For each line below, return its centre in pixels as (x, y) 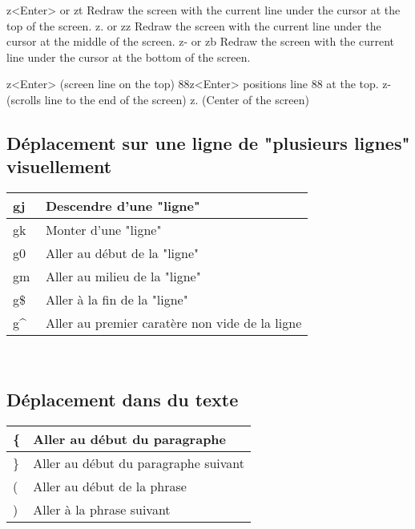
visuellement (59, 166)
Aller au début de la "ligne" (122, 253)
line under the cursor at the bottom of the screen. (129, 57)
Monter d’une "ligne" (103, 230)
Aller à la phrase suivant (102, 509)
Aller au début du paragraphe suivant (139, 462)
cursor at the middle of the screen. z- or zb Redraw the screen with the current (201, 41)
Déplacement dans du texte (123, 400)
